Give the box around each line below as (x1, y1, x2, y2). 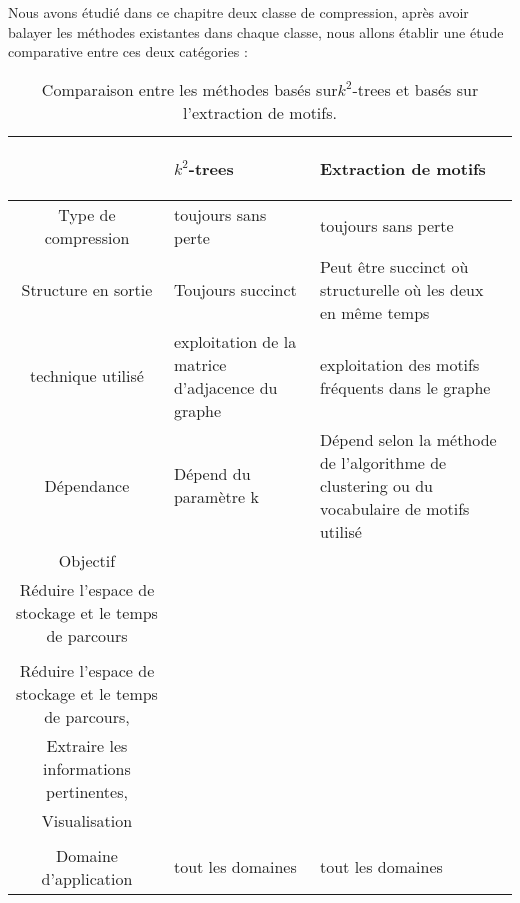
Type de (58, 202, 116, 226)
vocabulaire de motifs (319, 496, 470, 520)
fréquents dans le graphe (319, 375, 491, 399)
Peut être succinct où (319, 254, 469, 278)
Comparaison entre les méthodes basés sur (41, 77, 338, 101)
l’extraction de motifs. (183, 100, 337, 124)
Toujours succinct (173, 277, 297, 301)
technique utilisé (30, 364, 144, 388)
